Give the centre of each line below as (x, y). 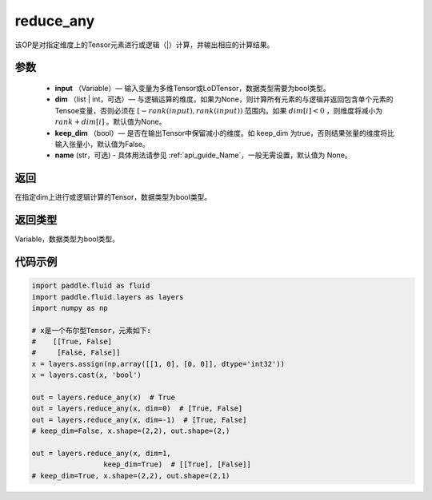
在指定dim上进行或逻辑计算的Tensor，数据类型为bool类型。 (113, 197)
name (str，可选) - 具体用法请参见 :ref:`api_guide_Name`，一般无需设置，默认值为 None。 (203, 155)
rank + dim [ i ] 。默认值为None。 (110, 122)
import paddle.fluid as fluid (91, 286)
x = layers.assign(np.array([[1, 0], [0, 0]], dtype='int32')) (158, 364)
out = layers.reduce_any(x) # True (104, 398)
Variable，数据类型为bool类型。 (67, 239)
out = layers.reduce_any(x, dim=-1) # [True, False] (139, 420)
